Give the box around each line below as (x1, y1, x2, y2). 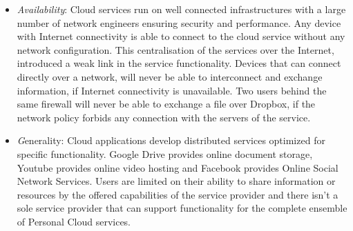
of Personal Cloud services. (17, 214, 131, 228)
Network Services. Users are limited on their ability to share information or (17, 174, 336, 188)
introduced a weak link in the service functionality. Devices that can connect (17, 56, 341, 70)
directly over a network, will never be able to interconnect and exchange (17, 69, 323, 83)
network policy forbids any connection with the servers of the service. (17, 110, 311, 124)
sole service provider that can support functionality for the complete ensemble (17, 201, 347, 215)
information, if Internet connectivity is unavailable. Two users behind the (17, 83, 327, 97)
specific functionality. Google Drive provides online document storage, (17, 146, 313, 161)
